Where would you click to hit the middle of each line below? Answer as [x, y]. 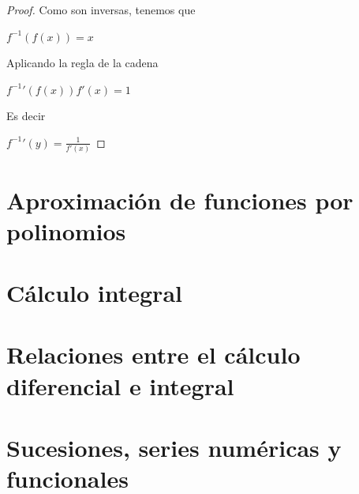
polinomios [66, 230]
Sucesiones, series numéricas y [174, 448]
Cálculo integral [94, 293]
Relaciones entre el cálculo [153, 354]
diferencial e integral [120, 385]
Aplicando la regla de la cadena [82, 63]
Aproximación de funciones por [180, 200]
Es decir [26, 116]
